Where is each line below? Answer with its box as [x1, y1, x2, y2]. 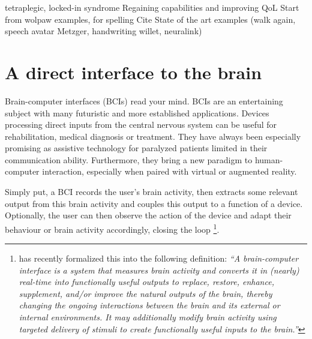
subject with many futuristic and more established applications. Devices [5, 106, 269, 119]
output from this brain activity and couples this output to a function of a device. [5, 197, 303, 209]
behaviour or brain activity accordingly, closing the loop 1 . [5, 221, 220, 235]
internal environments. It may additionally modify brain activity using [19, 311, 277, 323]
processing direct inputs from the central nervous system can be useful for [5, 118, 277, 131]
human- [254, 153, 283, 166]
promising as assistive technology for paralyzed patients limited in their [5, 142, 268, 154]
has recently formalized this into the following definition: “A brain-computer [19, 252, 299, 265]
